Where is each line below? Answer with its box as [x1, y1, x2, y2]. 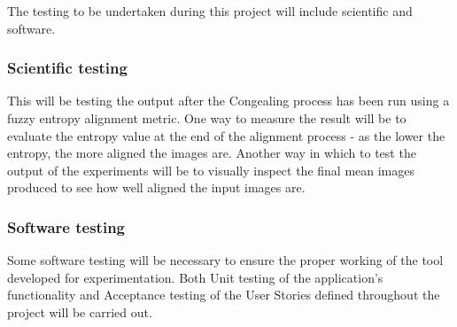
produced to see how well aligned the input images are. [7, 178, 306, 197]
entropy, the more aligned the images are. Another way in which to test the [7, 144, 416, 162]
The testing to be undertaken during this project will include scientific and [7, 2, 413, 19]
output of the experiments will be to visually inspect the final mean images [7, 160, 415, 179]
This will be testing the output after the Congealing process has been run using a [7, 91, 450, 110]
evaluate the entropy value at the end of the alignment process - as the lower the [7, 126, 445, 144]
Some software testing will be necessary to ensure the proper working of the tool [7, 251, 444, 269]
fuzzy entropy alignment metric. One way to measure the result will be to [7, 109, 407, 127]
